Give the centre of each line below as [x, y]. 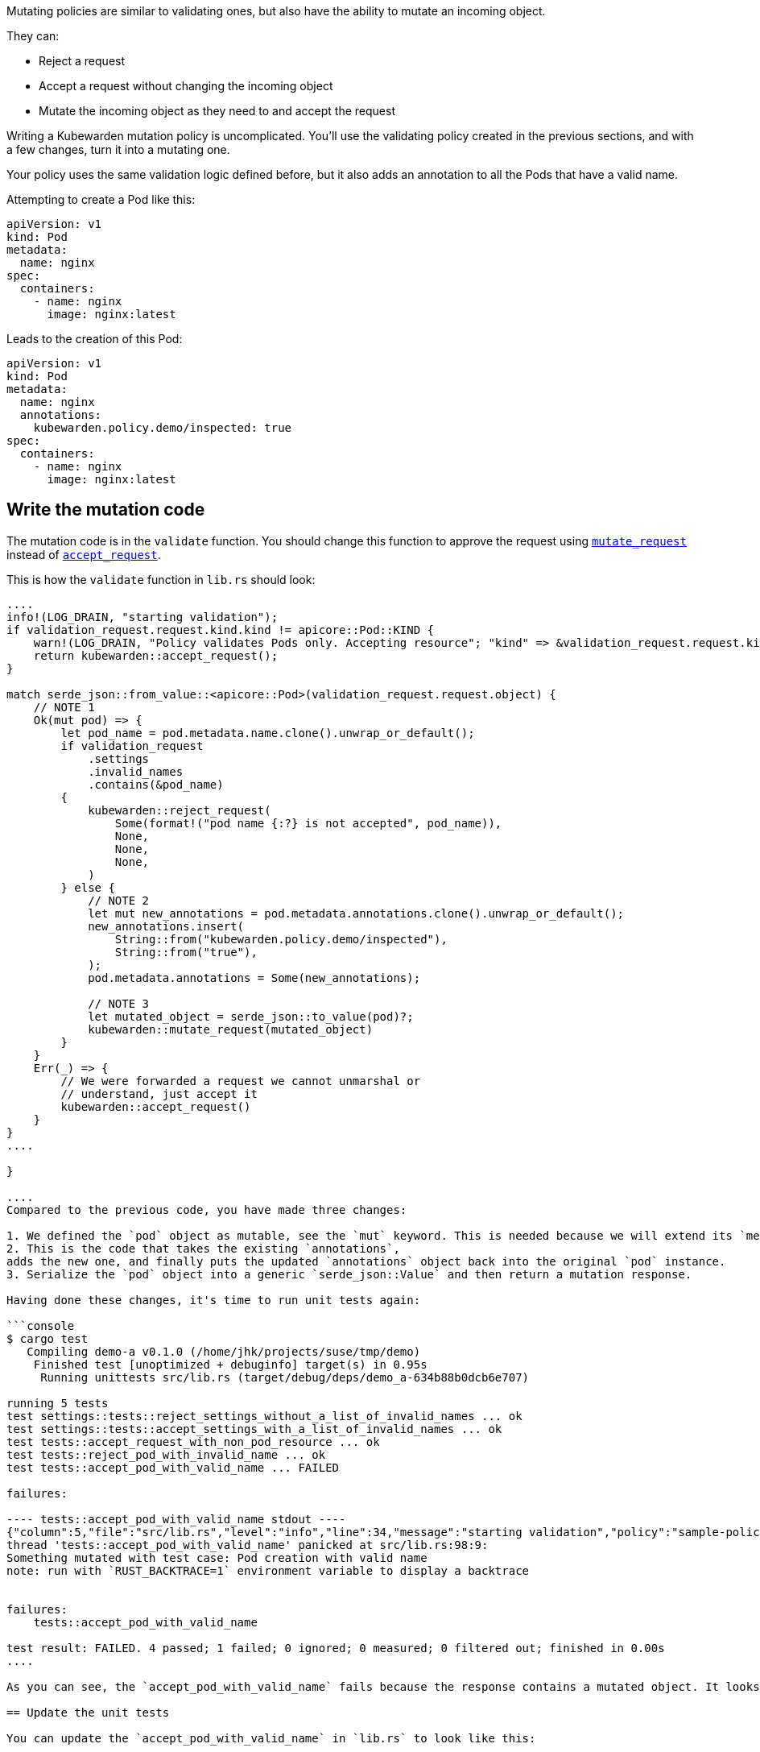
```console [41, 1325]
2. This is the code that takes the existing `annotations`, [203, 1248]
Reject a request [82, 61]
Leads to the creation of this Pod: [95, 339]
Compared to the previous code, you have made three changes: [207, 1209]
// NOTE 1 [64, 707]
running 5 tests [58, 1403]
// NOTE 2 [119, 900]
